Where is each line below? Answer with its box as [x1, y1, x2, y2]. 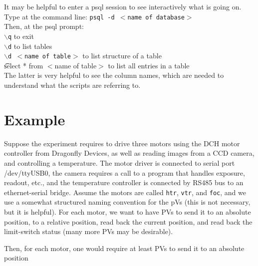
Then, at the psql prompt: [4, 21, 84, 31]
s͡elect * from [4, 60, 43, 70]
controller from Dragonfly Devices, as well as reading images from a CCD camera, [4, 148, 255, 158]
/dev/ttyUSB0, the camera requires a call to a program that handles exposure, [4, 167, 245, 178]
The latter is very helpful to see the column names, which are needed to [4, 70, 224, 80]
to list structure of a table [82, 50, 162, 61]
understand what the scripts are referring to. [4, 80, 141, 90]
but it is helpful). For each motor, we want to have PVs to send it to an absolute [4, 206, 251, 217]
